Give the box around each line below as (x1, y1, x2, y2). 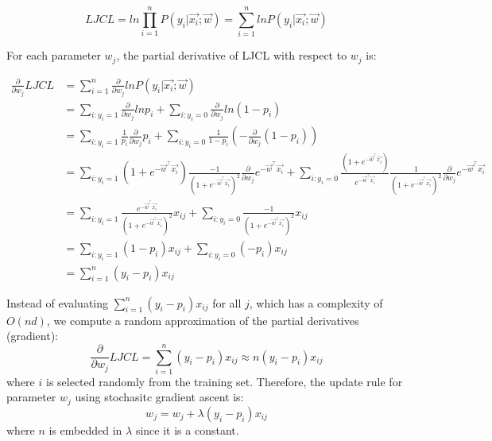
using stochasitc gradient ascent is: (75, 389, 244, 405)
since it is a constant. (135, 421, 239, 438)
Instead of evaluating (6, 294, 109, 311)
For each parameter (6, 47, 101, 64)
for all (212, 294, 242, 311)
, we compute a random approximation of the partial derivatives (46, 311, 359, 328)
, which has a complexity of (249, 294, 383, 311)
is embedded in (48, 421, 122, 438)
